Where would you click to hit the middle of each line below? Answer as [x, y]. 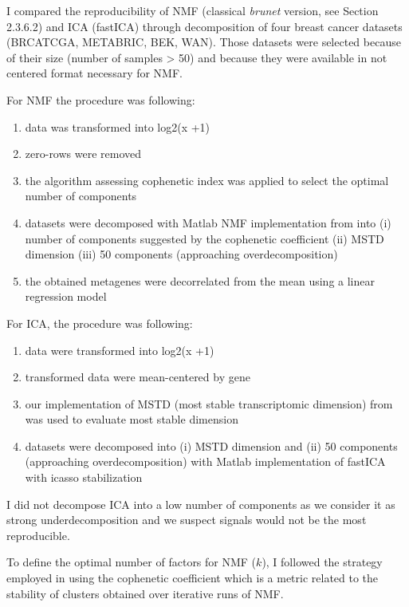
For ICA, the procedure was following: [100, 323]
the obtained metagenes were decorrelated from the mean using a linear [200, 280]
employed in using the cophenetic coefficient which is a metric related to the [193, 578]
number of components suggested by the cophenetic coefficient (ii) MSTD [204, 238]
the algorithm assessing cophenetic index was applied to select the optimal [207, 180]
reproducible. [38, 535]
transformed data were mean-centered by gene [138, 377]
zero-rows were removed [83, 154]
